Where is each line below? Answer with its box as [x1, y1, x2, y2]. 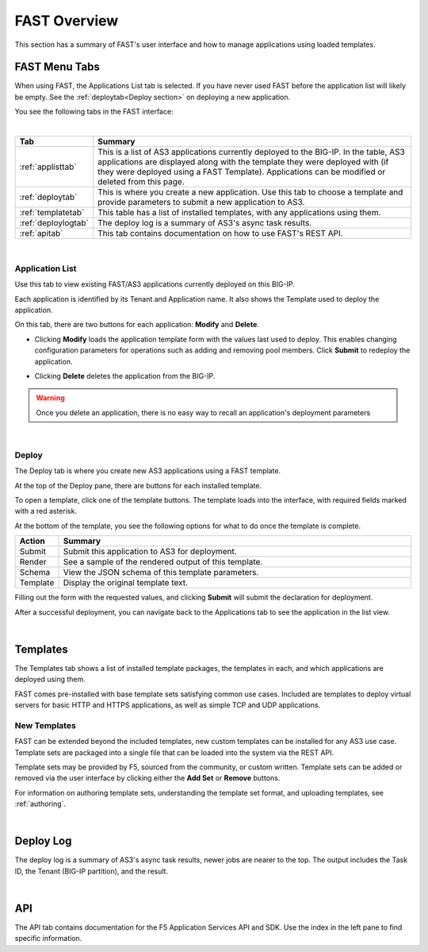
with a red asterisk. [14, 507, 77, 516]
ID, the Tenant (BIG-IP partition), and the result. [14, 866, 169, 876]
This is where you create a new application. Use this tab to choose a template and [97, 187, 403, 198]
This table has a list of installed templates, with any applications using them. [97, 207, 381, 218]
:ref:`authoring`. [14, 799, 67, 809]
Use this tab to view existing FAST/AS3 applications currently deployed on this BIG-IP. [14, 279, 295, 289]
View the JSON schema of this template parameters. [63, 567, 259, 578]
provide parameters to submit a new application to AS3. [97, 197, 305, 208]
